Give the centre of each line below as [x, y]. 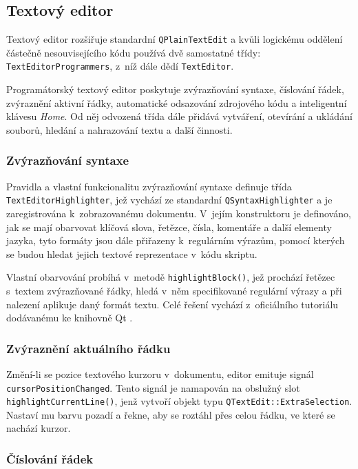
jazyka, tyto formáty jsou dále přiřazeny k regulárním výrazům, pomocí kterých [176, 240]
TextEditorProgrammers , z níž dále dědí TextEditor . [120, 66]
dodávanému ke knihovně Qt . [70, 318]
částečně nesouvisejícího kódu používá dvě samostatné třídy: [134, 52]
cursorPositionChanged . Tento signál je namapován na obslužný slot [153, 387]
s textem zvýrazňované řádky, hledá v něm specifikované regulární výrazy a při [174, 290]
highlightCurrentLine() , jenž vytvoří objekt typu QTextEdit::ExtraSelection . [179, 401]
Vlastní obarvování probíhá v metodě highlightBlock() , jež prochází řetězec [171, 277]
